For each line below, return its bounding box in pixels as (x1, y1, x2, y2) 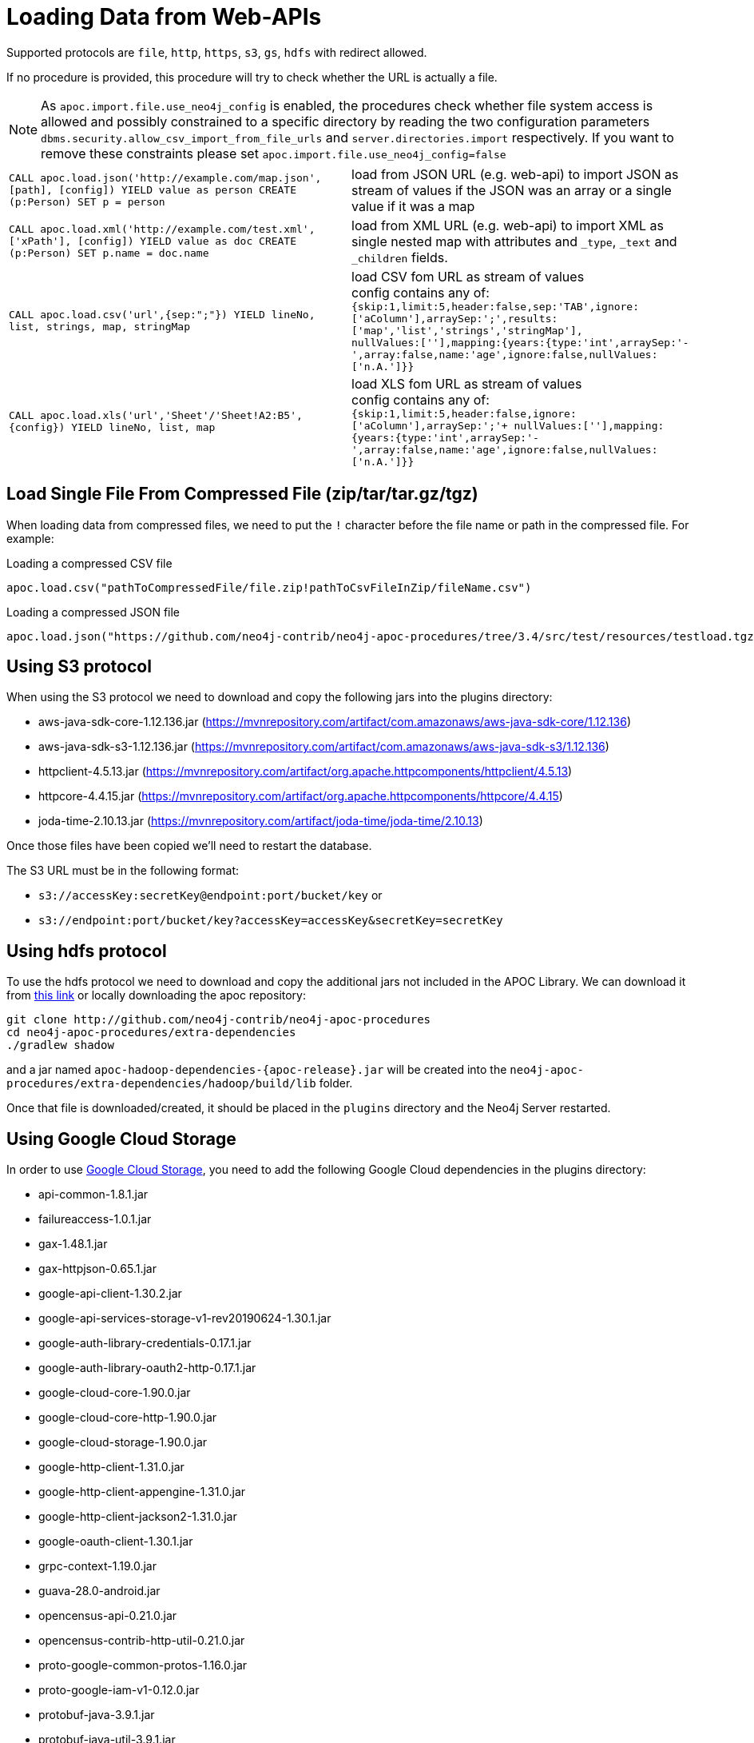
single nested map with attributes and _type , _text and (351, 233, 677, 249)
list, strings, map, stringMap (9, 320, 190, 333)
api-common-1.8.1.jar (38, 1187, 149, 1202)
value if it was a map (351, 197, 475, 214)
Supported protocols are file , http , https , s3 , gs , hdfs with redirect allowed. (6, 45, 427, 59)
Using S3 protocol (6, 656, 152, 677)
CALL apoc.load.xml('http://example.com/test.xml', (9, 223, 315, 236)
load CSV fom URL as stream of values (351, 268, 585, 285)
